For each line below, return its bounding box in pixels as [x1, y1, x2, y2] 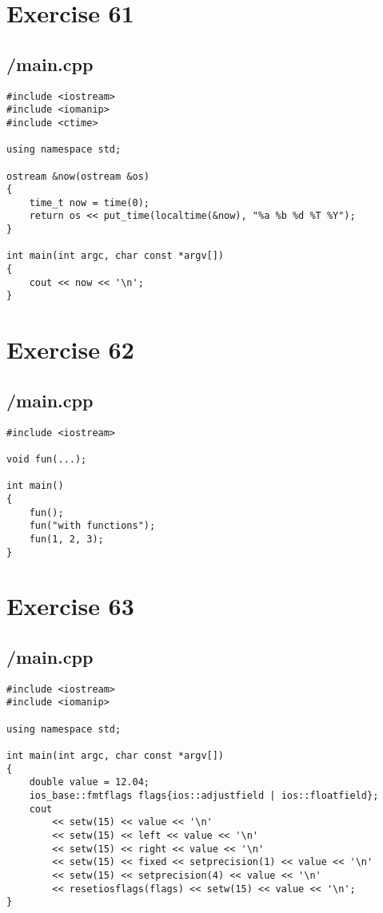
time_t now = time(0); [29, 196, 150, 208]
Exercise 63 [6, 589, 134, 622]
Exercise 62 [6, 333, 134, 366]
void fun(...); [6, 453, 87, 465]
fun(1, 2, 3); [29, 533, 104, 545]
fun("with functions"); [29, 520, 156, 532]
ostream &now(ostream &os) [6, 170, 150, 182]
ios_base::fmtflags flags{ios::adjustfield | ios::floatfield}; [29, 790, 379, 802]
